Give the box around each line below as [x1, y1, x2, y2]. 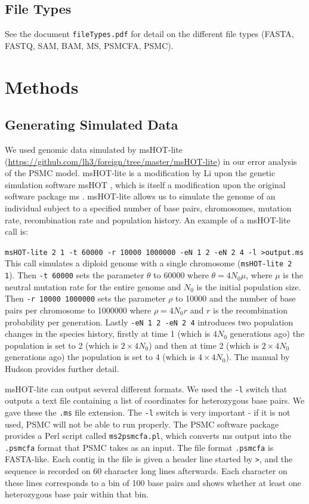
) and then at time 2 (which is [149, 339, 259, 351]
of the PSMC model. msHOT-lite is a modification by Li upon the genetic [5, 167, 276, 179]
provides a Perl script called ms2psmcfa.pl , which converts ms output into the [5, 429, 292, 442]
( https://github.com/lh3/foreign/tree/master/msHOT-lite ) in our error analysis [5, 155, 297, 167]
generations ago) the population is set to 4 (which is [5, 351, 196, 363]
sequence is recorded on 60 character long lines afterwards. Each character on [5, 465, 288, 477]
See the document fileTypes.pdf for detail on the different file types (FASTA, [5, 27, 294, 40]
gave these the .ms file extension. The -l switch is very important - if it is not [5, 405, 291, 418]
